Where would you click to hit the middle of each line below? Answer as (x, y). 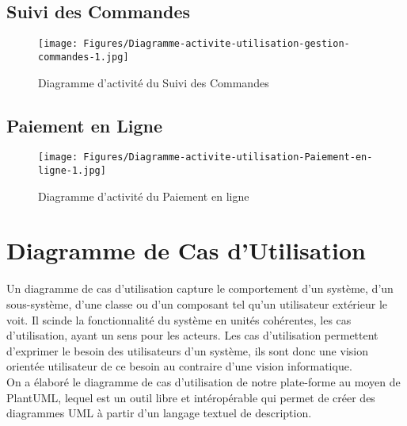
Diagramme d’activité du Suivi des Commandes (154, 82)
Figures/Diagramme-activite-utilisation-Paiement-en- (228, 157)
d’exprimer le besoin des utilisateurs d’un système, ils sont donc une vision (187, 350)
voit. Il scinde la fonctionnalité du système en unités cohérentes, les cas (179, 319)
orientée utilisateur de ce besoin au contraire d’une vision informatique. (179, 366)
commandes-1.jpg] (84, 57)
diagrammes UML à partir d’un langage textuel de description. (159, 413)
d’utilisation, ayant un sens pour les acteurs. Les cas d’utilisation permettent (192, 335)
